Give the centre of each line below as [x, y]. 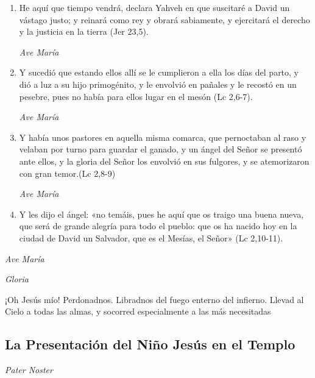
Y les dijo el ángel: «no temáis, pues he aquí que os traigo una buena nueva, [161, 214]
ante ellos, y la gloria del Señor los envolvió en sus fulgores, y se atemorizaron [164, 161]
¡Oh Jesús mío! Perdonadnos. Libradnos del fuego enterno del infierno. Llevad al [154, 299]
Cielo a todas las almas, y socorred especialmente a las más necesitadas [138, 311]
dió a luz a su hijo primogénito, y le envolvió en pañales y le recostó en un [158, 84]
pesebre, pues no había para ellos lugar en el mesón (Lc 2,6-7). [136, 96]
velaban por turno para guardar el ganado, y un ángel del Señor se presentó [161, 149]
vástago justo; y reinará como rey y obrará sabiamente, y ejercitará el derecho [165, 19]
